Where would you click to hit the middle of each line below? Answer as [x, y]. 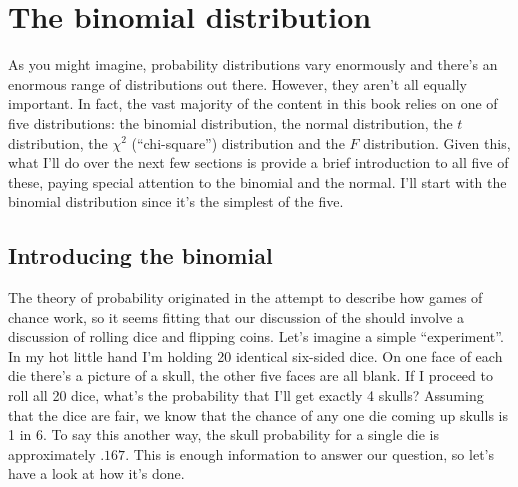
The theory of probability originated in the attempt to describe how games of [245, 297]
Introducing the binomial [140, 255]
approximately [52, 453]
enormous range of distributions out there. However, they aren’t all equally [237, 83]
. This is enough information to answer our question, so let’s [309, 453]
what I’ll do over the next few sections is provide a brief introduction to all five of [258, 162]
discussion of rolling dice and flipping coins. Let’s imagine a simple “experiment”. [256, 336]
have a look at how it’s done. [96, 473]
